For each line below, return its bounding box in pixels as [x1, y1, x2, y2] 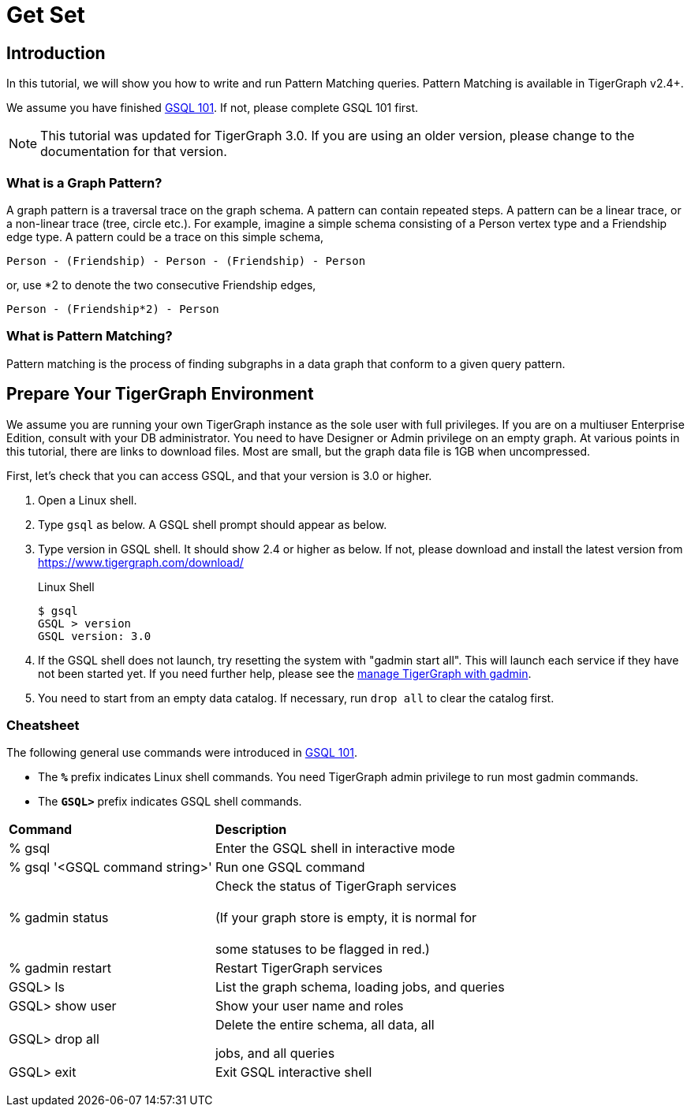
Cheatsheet [6, 717, 80, 733]
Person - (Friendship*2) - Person [6, 302, 219, 315]
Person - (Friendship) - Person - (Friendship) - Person [6, 254, 366, 267]
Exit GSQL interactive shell [215, 1064, 372, 1081]
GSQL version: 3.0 [38, 629, 151, 642]
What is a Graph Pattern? [6, 174, 162, 191]
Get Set [6, 2, 85, 28]
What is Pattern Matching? [6, 328, 173, 344]
